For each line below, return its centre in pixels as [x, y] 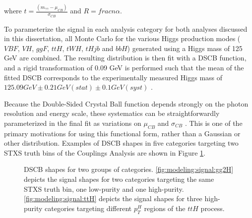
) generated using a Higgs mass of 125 [185, 48]
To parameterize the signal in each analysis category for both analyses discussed [126, 28]
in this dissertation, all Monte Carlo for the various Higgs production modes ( [122, 38]
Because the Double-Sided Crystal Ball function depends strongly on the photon [126, 103]
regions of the [165, 208]
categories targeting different [88, 208]
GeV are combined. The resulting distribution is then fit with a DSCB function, [125, 58]
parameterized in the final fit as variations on [73, 123]
